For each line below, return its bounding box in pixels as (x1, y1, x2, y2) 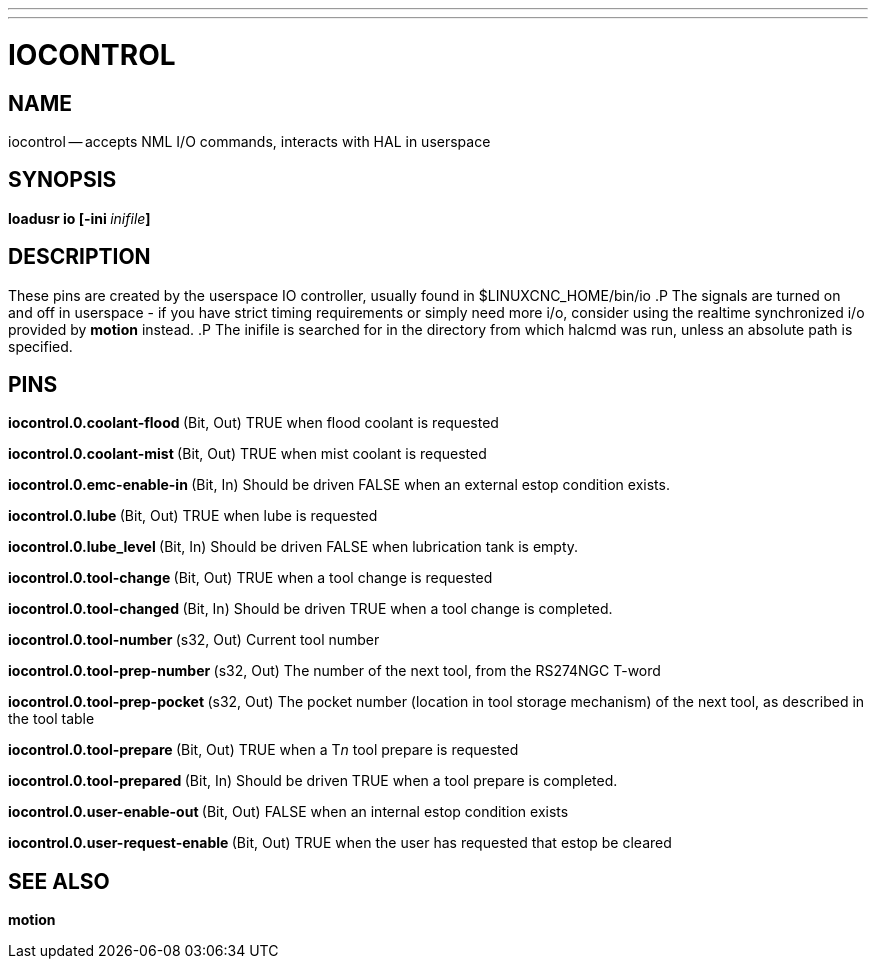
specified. (8, 337, 73, 355)
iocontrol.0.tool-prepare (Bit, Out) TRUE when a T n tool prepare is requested (8, 741, 519, 759)
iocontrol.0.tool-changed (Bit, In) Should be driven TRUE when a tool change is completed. (8, 600, 613, 618)
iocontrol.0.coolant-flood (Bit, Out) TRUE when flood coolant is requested (8, 414, 499, 432)
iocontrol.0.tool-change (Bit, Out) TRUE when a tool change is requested (8, 569, 493, 587)
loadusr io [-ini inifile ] (8, 209, 151, 227)
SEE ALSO (8, 868, 110, 894)
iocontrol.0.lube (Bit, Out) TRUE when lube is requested (8, 507, 378, 525)
